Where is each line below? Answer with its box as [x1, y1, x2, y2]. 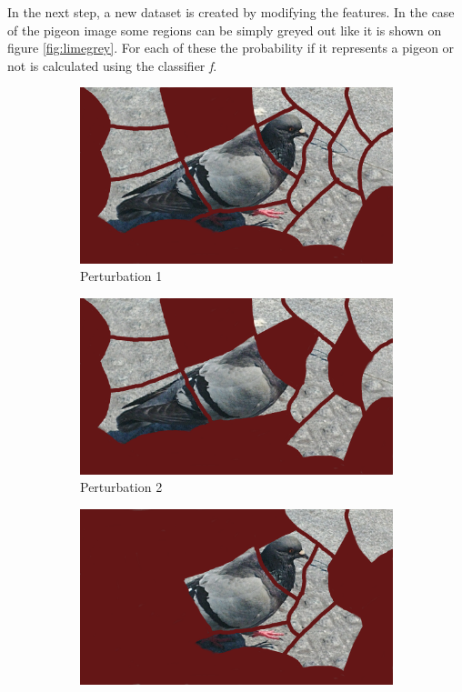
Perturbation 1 [80, 266, 163, 286]
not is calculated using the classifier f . [7, 55, 217, 75]
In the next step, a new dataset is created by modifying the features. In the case [7, 3, 455, 21]
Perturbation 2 [80, 477, 163, 496]
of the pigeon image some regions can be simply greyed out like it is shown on [7, 20, 442, 39]
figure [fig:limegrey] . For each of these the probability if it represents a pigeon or [7, 38, 455, 57]
